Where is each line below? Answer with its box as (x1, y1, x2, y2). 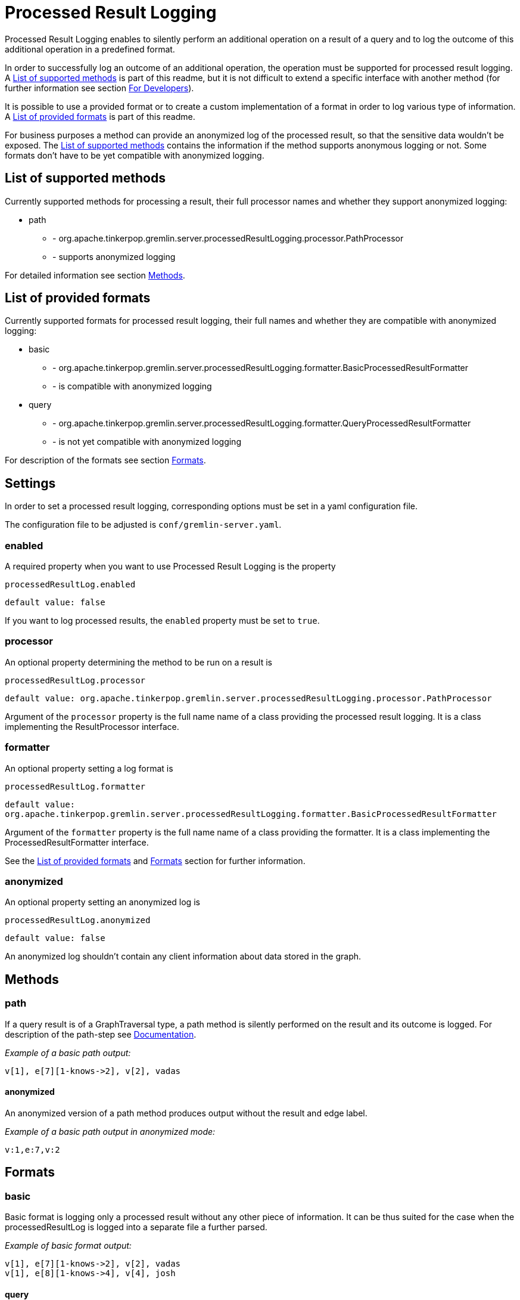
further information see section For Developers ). (5, 82, 194, 93)
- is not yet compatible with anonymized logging (52, 437, 241, 447)
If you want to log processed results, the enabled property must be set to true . (5, 615, 320, 626)
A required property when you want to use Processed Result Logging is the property (5, 561, 336, 572)
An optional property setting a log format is (5, 763, 173, 773)
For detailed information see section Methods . (5, 270, 185, 280)
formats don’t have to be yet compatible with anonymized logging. (5, 150, 264, 160)
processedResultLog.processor (5, 675, 146, 685)
